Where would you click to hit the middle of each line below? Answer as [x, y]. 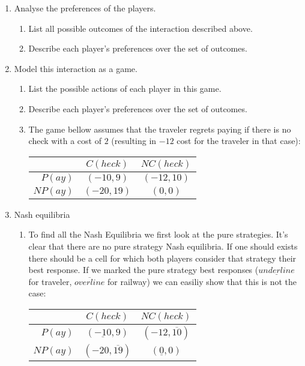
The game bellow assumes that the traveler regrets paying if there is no [160, 129]
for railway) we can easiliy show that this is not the [202, 281]
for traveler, [50, 281]
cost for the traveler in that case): [239, 141]
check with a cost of [65, 141]
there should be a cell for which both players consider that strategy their [162, 258]
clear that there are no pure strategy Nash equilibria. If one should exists [163, 246]
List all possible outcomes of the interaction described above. [140, 28]
